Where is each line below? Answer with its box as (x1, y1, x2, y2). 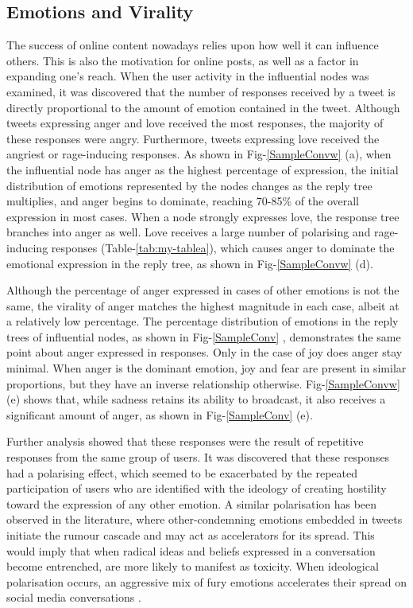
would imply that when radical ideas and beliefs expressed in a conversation (6, 542, 376, 559)
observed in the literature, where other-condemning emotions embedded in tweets (6, 511, 403, 528)
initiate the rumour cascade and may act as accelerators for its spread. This (6, 527, 375, 544)
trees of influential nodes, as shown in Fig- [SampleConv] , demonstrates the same (6, 328, 401, 345)
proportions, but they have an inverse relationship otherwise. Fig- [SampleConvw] (6, 375, 400, 392)
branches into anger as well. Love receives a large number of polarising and (6, 224, 371, 240)
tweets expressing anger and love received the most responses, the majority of (6, 115, 384, 131)
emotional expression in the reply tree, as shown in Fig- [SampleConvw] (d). (6, 255, 373, 271)
